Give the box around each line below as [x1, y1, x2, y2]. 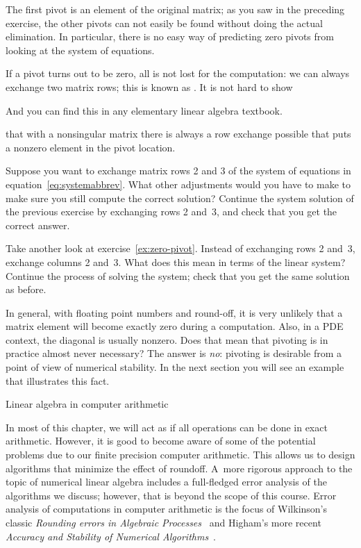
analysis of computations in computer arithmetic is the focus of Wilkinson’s [6, 501, 328, 516]
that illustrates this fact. [6, 373, 110, 388]
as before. [6, 282, 47, 297]
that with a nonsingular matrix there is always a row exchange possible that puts [6, 126, 351, 141]
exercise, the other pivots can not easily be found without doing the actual [6, 15, 323, 30]
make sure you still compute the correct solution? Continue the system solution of [6, 190, 354, 205]
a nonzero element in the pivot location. [6, 140, 176, 154]
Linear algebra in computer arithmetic [6, 397, 169, 411]
